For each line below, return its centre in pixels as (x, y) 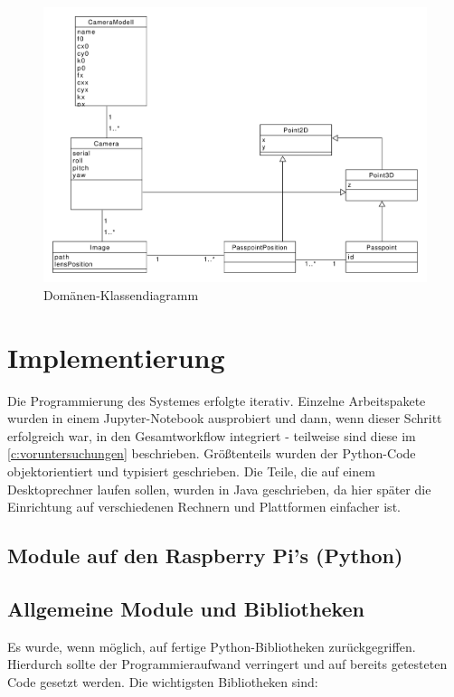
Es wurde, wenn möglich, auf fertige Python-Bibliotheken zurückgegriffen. (212, 646)
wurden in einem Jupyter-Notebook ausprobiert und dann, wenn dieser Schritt (225, 418)
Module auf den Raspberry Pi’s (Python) (205, 556)
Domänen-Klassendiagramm (121, 294)
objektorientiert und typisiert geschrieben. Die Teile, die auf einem (191, 471)
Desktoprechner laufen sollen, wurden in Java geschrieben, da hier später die (219, 489)
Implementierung (116, 357)
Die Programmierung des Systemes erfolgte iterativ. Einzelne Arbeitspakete (217, 400)
